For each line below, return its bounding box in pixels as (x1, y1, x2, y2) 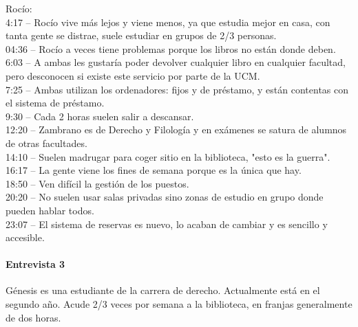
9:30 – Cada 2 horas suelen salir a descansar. (6, 109, 194, 123)
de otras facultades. (6, 135, 87, 150)
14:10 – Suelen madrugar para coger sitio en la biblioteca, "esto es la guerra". (6, 149, 330, 163)
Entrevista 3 (6, 257, 65, 271)
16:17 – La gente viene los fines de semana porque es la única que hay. (6, 163, 302, 177)
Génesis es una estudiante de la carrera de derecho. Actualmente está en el (6, 283, 320, 297)
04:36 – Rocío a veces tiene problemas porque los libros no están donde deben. (6, 41, 336, 56)
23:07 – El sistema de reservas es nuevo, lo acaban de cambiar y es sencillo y (6, 216, 328, 231)
